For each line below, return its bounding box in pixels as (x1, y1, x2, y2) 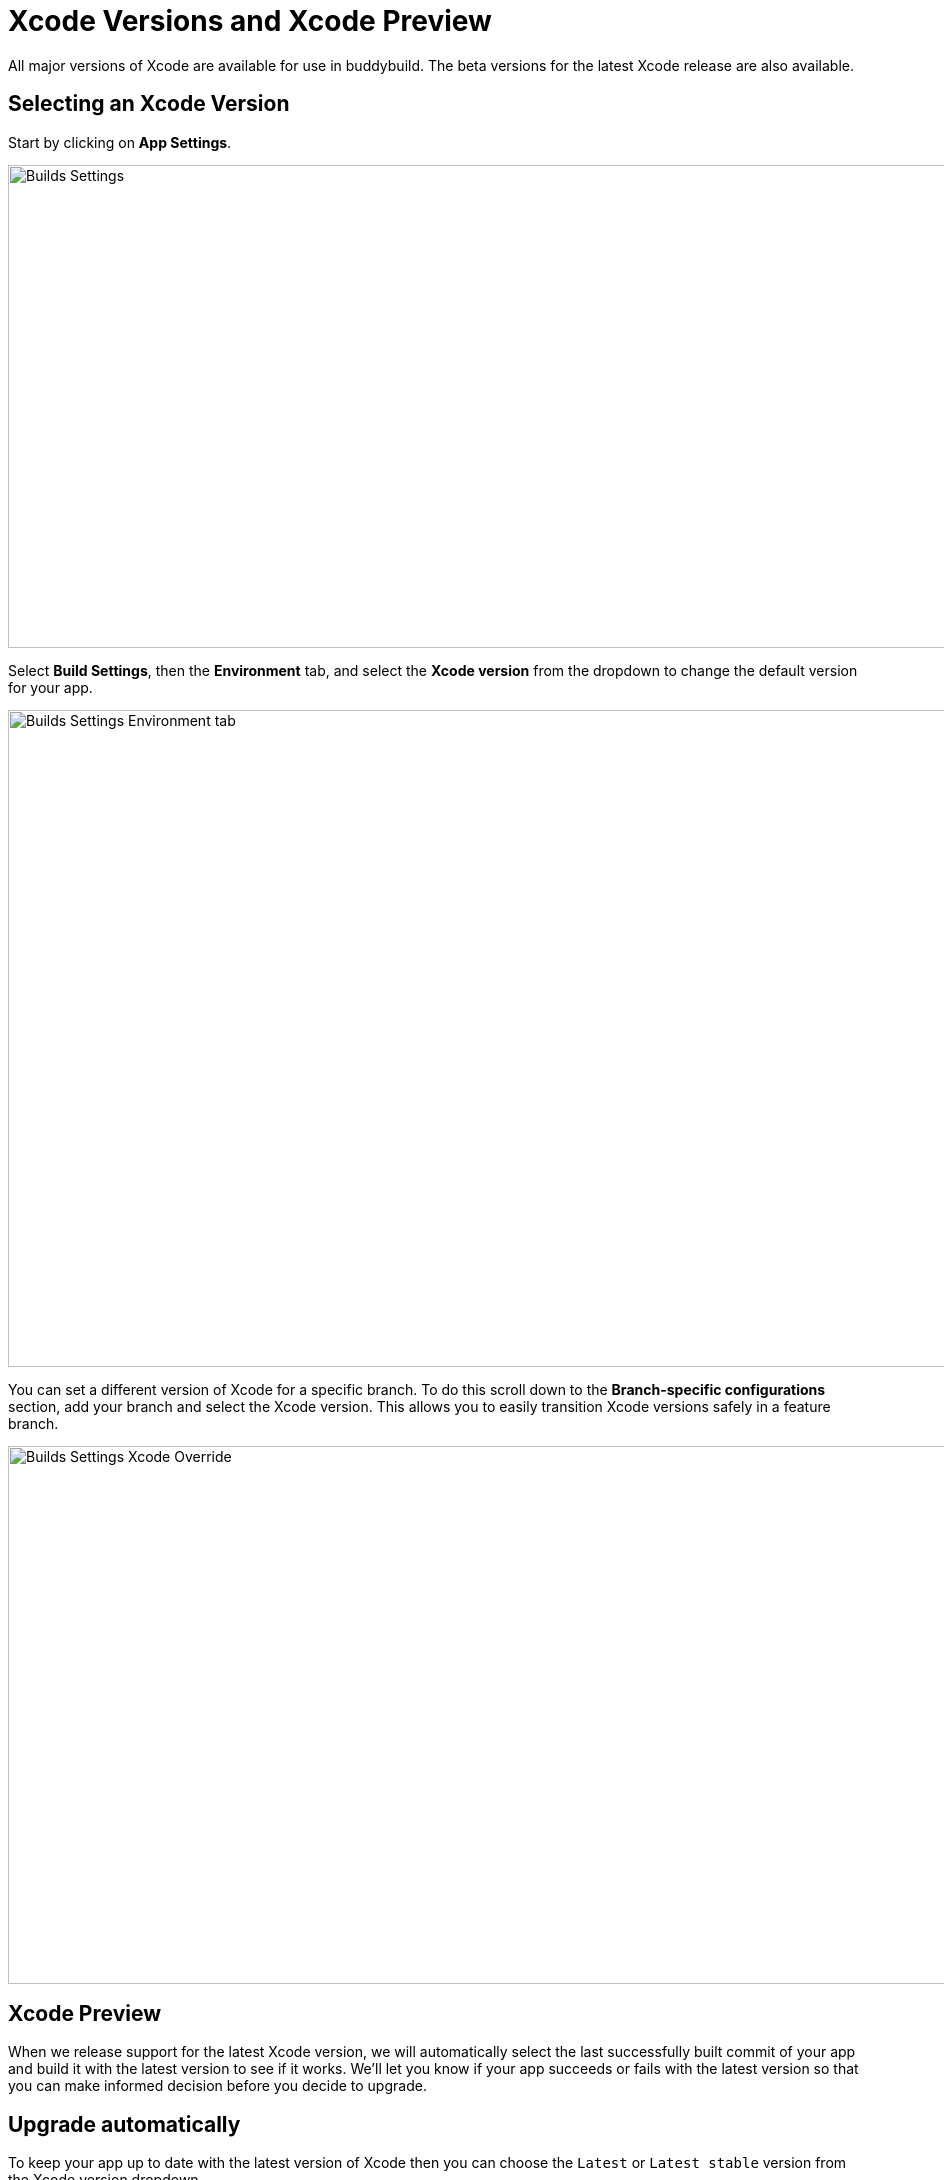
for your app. (8, 678, 93, 696)
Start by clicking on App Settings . (8, 133, 232, 151)
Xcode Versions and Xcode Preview (8, 4, 492, 38)
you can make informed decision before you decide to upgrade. (8, 2077, 427, 2095)
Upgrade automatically (8, 2111, 241, 2137)
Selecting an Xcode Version (8, 91, 290, 117)
